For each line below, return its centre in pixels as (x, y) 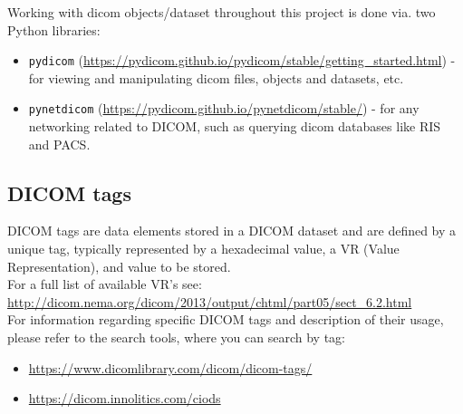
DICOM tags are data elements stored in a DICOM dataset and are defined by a (232, 231)
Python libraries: (54, 29)
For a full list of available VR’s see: (105, 284)
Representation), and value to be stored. (119, 266)
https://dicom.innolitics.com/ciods (125, 398)
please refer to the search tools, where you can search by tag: (177, 337)
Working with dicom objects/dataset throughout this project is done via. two (222, 12)
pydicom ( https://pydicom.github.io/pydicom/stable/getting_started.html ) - (242, 60)
